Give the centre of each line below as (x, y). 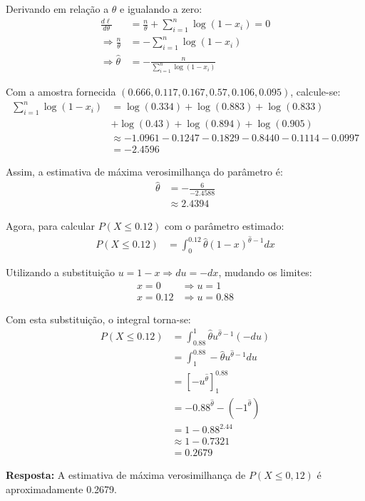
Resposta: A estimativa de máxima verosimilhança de (126, 475)
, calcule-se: (315, 92)
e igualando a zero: (161, 9)
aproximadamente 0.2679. (61, 489)
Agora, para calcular (50, 225)
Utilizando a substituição (61, 272)
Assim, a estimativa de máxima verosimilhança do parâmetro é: (144, 172)
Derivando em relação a (57, 9)
